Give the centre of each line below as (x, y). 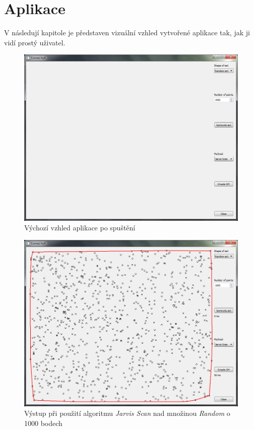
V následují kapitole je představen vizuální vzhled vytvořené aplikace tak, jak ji (127, 33)
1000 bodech (43, 423)
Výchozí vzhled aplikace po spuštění (80, 228)
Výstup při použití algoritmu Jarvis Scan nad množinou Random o (127, 413)
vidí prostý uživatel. (35, 42)
